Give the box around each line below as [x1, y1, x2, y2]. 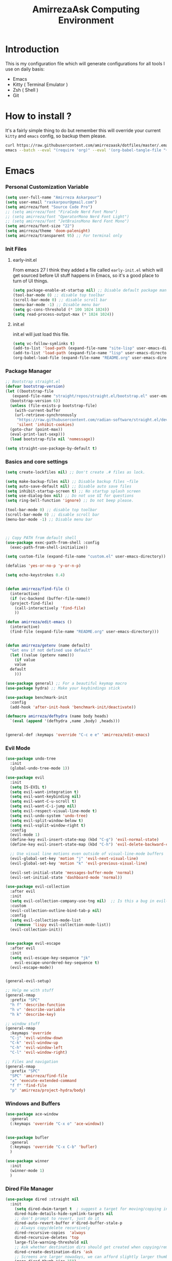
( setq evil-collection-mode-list [10, 917, 81, 923]
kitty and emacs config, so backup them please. [5, 133, 106, 139]
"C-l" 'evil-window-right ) [10, 1050, 68, 1055]
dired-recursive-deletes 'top [14, 1235, 79, 1240]
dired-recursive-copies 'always [14, 1230, 86, 1235]
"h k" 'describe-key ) [10, 1012, 56, 1017]
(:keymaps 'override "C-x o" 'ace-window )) [10, 1121, 104, 1126]
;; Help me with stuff [5, 988, 54, 993]
